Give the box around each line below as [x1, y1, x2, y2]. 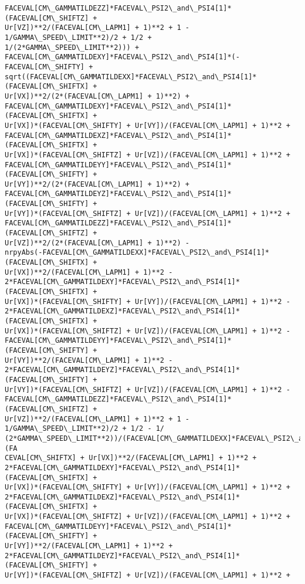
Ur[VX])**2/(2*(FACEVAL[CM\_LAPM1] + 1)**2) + [5, 92, 189, 100]
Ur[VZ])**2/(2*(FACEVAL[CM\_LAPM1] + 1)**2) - [5, 238, 189, 247]
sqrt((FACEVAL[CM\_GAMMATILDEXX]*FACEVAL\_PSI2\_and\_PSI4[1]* [5, 72, 257, 81]
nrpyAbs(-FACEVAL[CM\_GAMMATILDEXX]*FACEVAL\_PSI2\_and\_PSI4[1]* [5, 248, 270, 257]
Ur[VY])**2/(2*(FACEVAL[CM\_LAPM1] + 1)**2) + [5, 180, 189, 188]
